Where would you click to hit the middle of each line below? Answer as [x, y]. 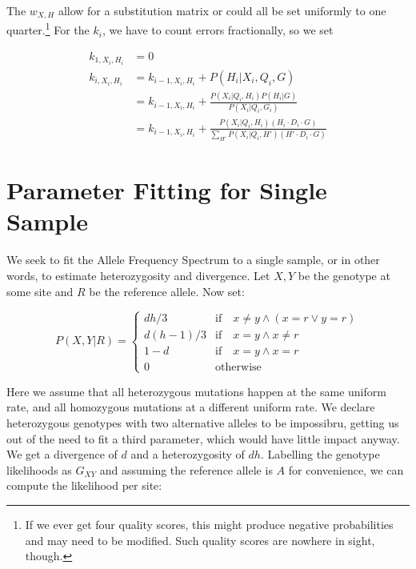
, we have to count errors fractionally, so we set [218, 30]
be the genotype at [344, 275]
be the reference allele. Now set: [167, 291]
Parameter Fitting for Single [167, 190]
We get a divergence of [62, 454]
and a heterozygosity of [188, 454]
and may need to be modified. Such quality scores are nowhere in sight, [200, 540]
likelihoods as [39, 469]
